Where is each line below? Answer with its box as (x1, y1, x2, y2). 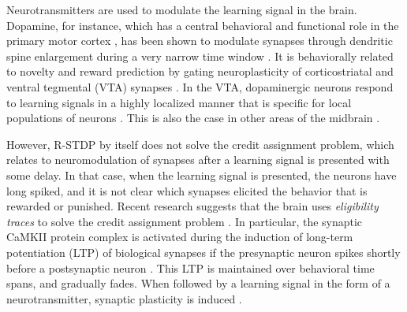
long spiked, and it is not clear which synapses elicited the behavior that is (6, 182, 368, 199)
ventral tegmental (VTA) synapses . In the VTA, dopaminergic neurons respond (6, 78, 394, 95)
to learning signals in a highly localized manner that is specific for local (6, 94, 352, 110)
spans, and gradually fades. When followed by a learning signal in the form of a (6, 275, 390, 292)
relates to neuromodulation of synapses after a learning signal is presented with (6, 151, 390, 168)
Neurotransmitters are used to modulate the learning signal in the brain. (6, 2, 357, 17)
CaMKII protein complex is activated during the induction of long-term (6, 228, 353, 245)
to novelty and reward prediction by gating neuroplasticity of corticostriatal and (6, 63, 394, 80)
